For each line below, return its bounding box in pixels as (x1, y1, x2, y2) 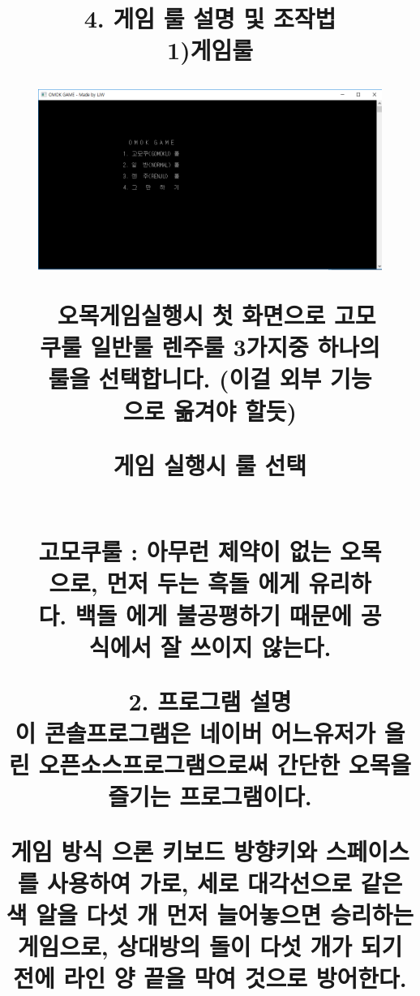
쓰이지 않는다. (190, 629, 332, 663)
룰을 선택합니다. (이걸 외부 (48, 362, 322, 395)
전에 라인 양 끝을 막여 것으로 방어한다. (13, 961, 407, 994)
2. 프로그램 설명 (128, 684, 292, 717)
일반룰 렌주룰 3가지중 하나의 (90, 330, 380, 363)
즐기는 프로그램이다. (108, 779, 312, 813)
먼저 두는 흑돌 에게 (106, 566, 300, 599)
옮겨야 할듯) (174, 393, 298, 427)
